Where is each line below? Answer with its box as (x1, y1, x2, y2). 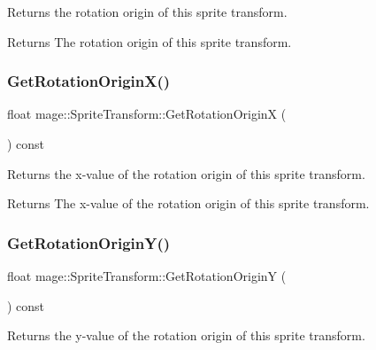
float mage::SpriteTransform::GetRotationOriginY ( (7, 267, 287, 284)
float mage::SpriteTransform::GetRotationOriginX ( (7, 105, 287, 123)
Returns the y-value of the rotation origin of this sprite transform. (7, 326, 365, 345)
